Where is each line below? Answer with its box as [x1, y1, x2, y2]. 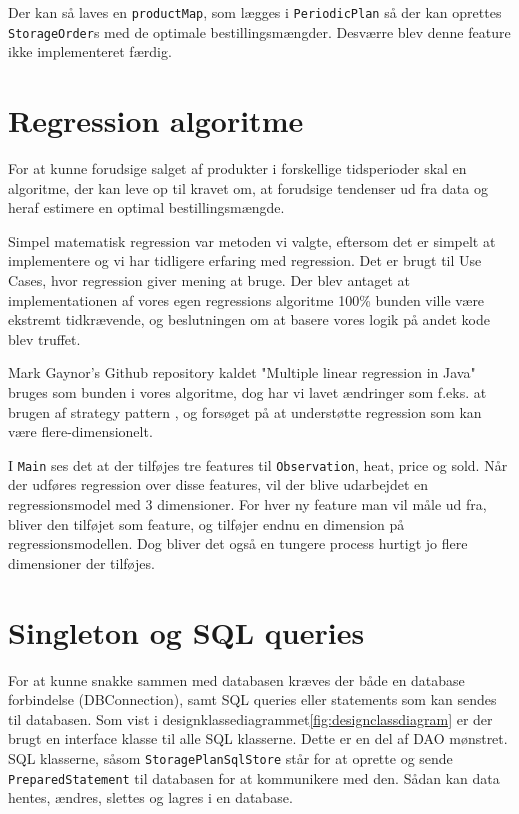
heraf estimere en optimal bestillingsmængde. [8, 197, 285, 218]
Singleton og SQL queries [8, 611, 365, 652]
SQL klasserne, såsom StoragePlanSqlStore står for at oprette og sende [8, 747, 453, 768]
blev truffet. [8, 328, 81, 349]
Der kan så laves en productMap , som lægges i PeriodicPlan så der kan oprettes [8, 2, 502, 22]
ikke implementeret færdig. [8, 41, 172, 62]
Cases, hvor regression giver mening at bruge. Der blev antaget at [8, 270, 411, 290]
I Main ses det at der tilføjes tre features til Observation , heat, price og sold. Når [8, 454, 508, 475]
